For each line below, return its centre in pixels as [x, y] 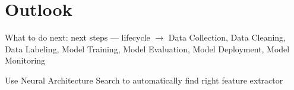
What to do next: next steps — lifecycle [78, 37]
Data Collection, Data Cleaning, [227, 37]
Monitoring [25, 60]
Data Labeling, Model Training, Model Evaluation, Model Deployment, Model [147, 49]
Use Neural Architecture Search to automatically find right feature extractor [144, 80]
